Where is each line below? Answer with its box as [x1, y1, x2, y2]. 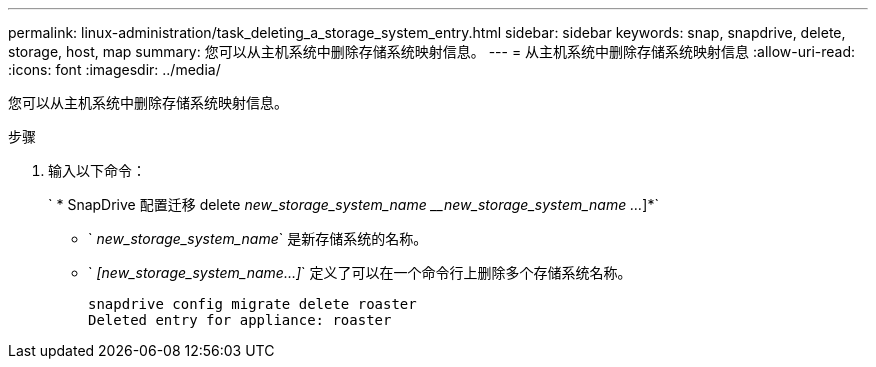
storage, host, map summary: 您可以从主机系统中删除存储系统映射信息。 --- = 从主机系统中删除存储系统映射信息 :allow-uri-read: [8, 43, 856, 60]
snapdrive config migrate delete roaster [88, 296, 417, 312]
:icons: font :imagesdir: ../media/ [8, 61, 221, 78]
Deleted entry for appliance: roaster [88, 312, 392, 328]
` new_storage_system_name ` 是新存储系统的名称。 [88, 230, 428, 247]
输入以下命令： [48, 162, 146, 179]
